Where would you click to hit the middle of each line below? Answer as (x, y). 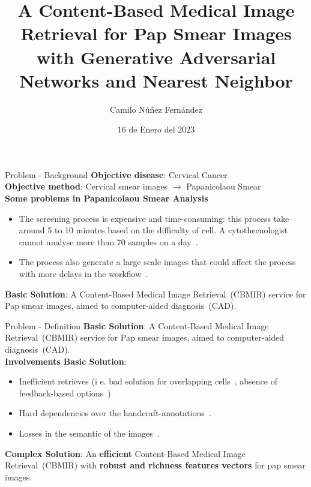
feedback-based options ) (65, 393)
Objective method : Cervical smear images (86, 186)
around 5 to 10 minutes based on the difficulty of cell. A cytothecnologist (153, 230)
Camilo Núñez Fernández (156, 109)
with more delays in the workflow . (83, 274)
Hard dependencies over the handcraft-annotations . (115, 413)
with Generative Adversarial (156, 57)
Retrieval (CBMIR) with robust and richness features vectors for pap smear (155, 465)
